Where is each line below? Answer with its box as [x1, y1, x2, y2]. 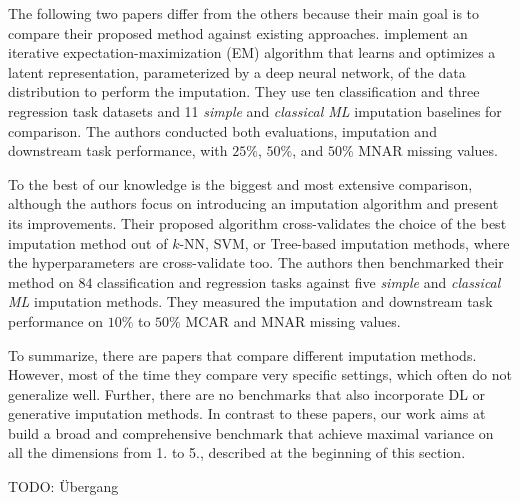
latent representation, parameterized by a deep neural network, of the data [8, 61, 466, 82]
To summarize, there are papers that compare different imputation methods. [8, 344, 477, 365]
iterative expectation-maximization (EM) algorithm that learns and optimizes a [8, 42, 496, 63]
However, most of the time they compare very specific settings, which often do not [8, 364, 512, 385]
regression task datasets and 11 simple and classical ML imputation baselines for [8, 100, 502, 121]
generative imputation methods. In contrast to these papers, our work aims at [8, 403, 486, 424]
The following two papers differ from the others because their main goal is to [8, 3, 480, 23]
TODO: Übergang [8, 476, 119, 497]
